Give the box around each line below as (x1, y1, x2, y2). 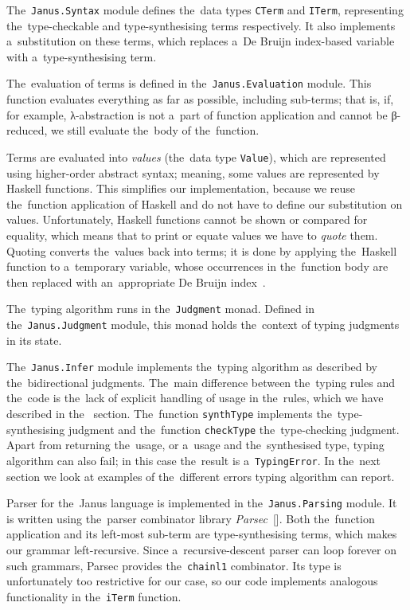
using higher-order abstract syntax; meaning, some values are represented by (6, 164, 380, 181)
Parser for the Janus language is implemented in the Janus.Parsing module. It (6, 495, 397, 511)
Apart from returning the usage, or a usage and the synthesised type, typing (6, 436, 385, 453)
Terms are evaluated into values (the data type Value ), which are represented (6, 148, 386, 165)
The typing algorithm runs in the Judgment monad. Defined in (6, 300, 315, 317)
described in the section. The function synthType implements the (6, 405, 332, 422)
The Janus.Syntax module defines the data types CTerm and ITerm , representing (6, 2, 404, 18)
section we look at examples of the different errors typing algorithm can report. (6, 467, 395, 484)
